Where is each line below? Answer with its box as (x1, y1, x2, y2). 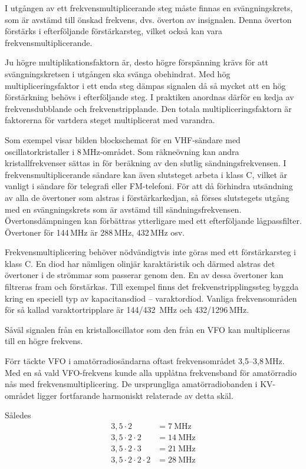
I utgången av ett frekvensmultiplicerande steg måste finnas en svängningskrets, (5, 2, 293, 14)
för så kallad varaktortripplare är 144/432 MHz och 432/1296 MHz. (5, 303, 249, 316)
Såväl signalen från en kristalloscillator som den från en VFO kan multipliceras (5, 323, 290, 335)
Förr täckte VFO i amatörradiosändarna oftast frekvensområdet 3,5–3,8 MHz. (5, 355, 285, 367)
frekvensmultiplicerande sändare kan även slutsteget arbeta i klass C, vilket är (5, 168, 287, 180)
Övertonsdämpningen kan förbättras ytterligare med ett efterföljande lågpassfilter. (5, 214, 302, 227)
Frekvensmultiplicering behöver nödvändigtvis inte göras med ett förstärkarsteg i (5, 246, 296, 258)
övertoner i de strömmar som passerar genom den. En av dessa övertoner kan (5, 269, 284, 281)
